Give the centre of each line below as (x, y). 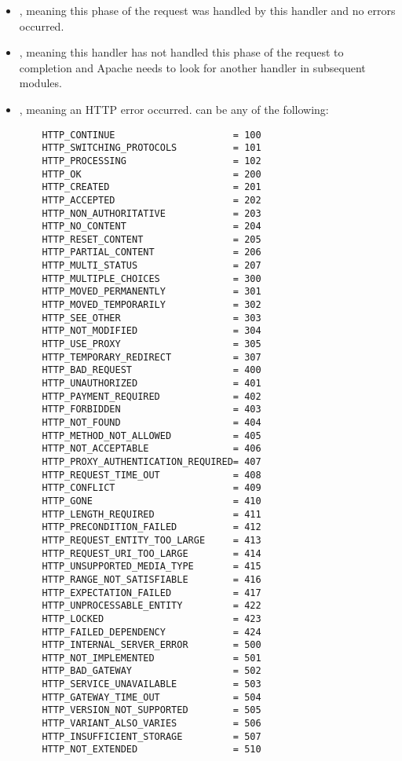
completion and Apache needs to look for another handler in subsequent (192, 67)
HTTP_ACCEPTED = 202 (152, 200)
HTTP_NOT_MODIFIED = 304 (152, 331)
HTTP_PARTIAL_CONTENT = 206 (152, 252)
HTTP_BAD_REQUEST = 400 (152, 370)
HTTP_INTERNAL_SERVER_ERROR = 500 (152, 645)
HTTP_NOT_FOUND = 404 (152, 423)
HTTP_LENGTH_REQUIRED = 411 (152, 514)
